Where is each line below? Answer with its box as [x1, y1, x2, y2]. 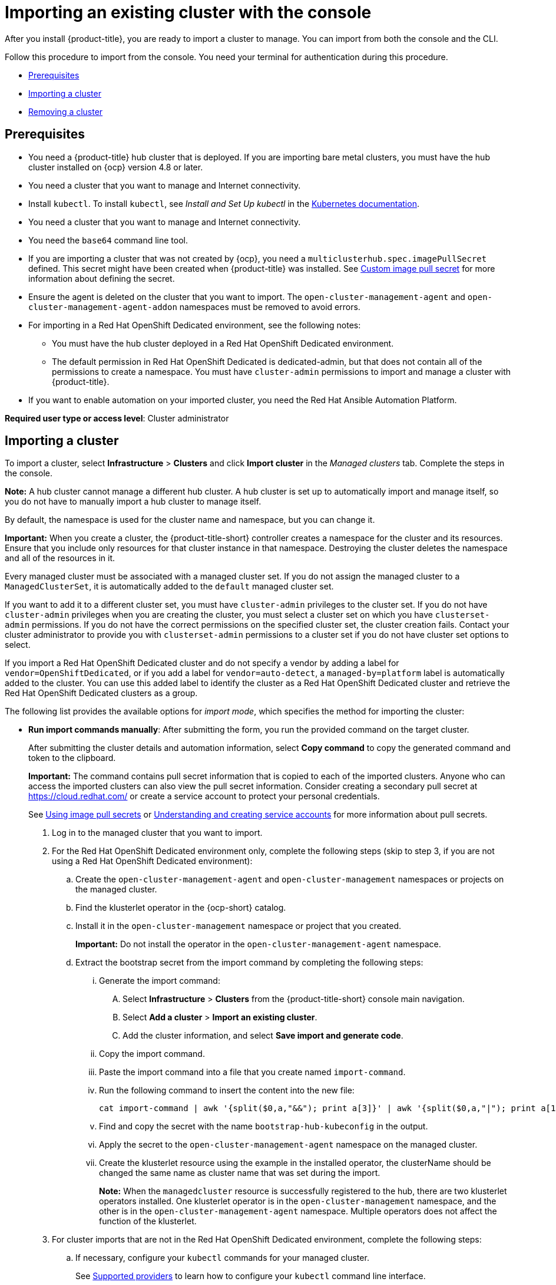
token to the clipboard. [28, 753, 116, 763]
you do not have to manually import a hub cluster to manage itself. [5, 496, 262, 507]
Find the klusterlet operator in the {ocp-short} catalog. [75, 902, 286, 913]
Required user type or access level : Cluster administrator [5, 413, 229, 423]
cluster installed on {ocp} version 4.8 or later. [28, 162, 203, 172]
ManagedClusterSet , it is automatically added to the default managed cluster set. [5, 581, 334, 592]
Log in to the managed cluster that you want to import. [52, 828, 263, 838]
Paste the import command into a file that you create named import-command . [99, 1067, 406, 1078]
